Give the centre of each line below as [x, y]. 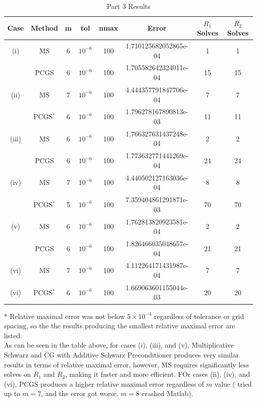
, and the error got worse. [80, 393]
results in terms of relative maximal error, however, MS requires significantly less [127, 364]
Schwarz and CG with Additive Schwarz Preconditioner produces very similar [122, 354]
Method [44, 28]
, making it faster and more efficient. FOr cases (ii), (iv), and [157, 374]
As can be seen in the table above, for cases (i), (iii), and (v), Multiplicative [119, 345]
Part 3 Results [128, 6]
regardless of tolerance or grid [199, 316]
